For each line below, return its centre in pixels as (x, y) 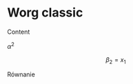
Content (19, 32)
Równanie (21, 74)
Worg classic (45, 13)
